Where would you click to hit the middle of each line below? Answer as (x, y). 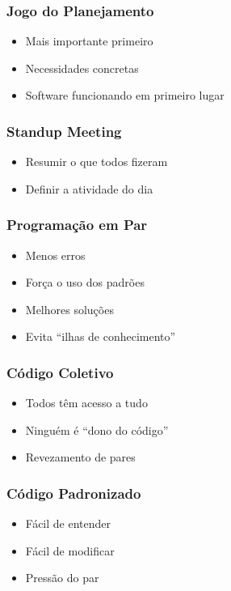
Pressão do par (62, 578)
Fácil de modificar (70, 550)
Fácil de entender (68, 523)
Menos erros (55, 255)
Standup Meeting (64, 131)
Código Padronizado (74, 493)
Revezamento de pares (80, 457)
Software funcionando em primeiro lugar (125, 95)
